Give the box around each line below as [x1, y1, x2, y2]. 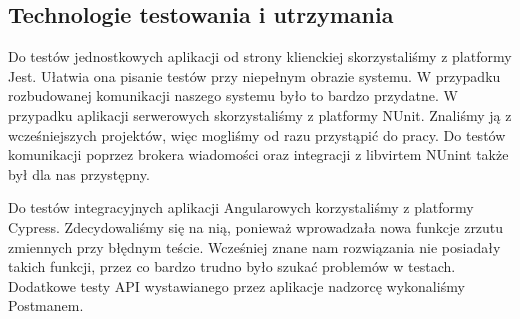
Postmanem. [8, 295, 84, 316]
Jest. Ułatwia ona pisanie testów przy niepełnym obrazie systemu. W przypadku [8, 65, 501, 86]
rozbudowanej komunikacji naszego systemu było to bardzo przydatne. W [8, 85, 458, 106]
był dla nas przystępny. [8, 163, 150, 184]
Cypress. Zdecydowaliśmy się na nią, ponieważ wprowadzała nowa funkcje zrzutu [8, 216, 504, 237]
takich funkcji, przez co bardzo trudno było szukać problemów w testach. [8, 256, 456, 277]
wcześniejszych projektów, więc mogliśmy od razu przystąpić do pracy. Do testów [8, 124, 506, 145]
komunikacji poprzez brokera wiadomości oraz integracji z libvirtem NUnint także [8, 144, 509, 165]
